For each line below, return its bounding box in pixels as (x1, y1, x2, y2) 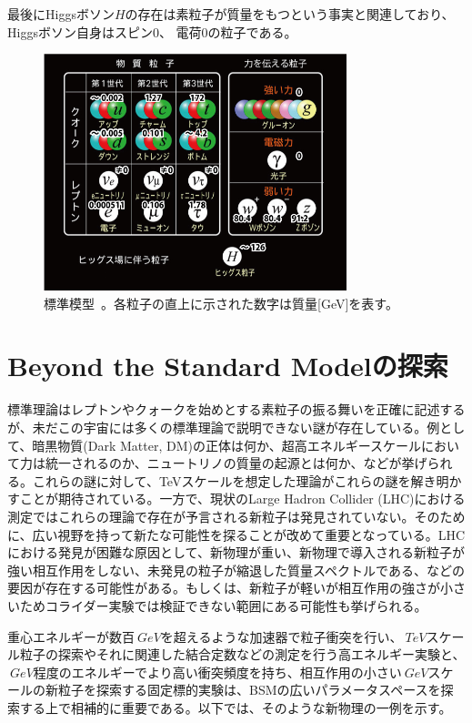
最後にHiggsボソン (7, 5, 115, 23)
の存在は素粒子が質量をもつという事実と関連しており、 (125, 5, 455, 23)
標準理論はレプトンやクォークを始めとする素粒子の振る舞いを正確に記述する (7, 400, 466, 419)
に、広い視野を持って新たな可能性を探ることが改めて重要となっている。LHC (7, 524, 466, 544)
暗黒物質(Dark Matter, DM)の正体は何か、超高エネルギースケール (32, 435, 421, 454)
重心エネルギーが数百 (7, 626, 135, 646)
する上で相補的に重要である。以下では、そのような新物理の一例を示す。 (19, 698, 452, 717)
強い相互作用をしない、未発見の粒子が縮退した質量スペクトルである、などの (7, 560, 465, 579)
